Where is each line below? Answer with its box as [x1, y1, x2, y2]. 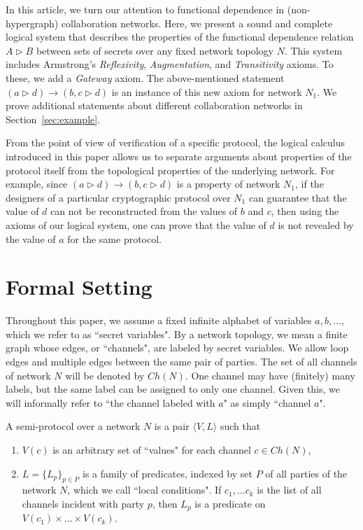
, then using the [271, 204, 339, 218]
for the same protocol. [67, 231, 162, 246]
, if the [295, 176, 324, 191]
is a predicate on [194, 496, 266, 510]
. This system [284, 43, 343, 57]
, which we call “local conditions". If [67, 482, 222, 497]
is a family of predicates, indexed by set [83, 466, 252, 480]
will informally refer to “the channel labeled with [6, 395, 215, 410]
